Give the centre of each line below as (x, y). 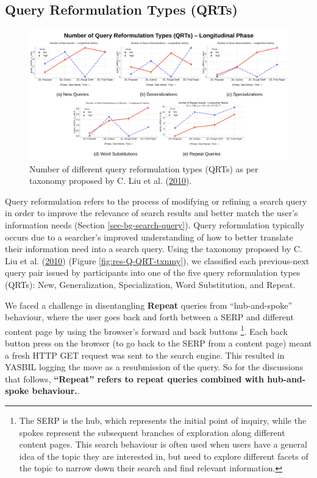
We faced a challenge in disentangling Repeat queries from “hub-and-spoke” (149, 305)
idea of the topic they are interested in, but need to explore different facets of (164, 456)
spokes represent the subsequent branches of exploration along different (152, 432)
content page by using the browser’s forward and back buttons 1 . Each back (146, 330)
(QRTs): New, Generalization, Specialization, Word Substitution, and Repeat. (150, 285)
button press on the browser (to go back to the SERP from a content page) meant (158, 343)
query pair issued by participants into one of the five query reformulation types (153, 272)
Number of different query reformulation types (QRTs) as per (144, 168)
